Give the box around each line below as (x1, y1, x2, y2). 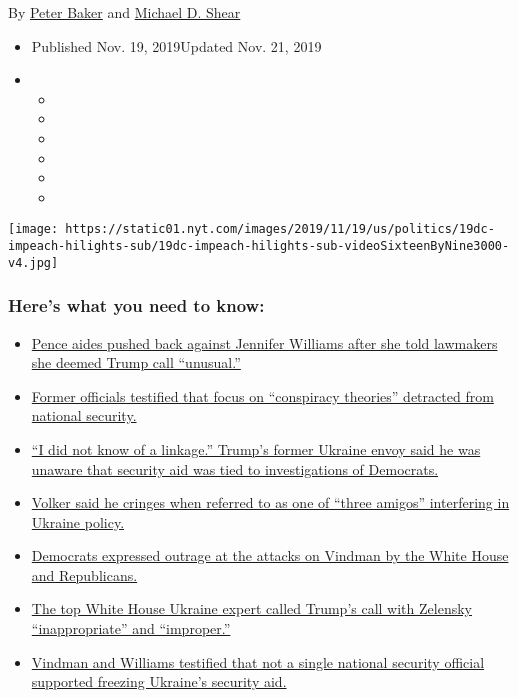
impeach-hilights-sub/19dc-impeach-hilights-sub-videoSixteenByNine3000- (8, 239, 510, 253)
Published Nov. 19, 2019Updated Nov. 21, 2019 (31, 35, 322, 56)
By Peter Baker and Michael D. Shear (8, 2, 241, 22)
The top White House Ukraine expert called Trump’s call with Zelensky (31, 598, 472, 619)
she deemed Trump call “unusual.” (31, 352, 241, 373)
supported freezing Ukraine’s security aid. (31, 671, 287, 692)
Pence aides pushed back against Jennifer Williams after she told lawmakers (31, 332, 498, 353)
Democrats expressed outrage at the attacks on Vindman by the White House (31, 545, 509, 566)
